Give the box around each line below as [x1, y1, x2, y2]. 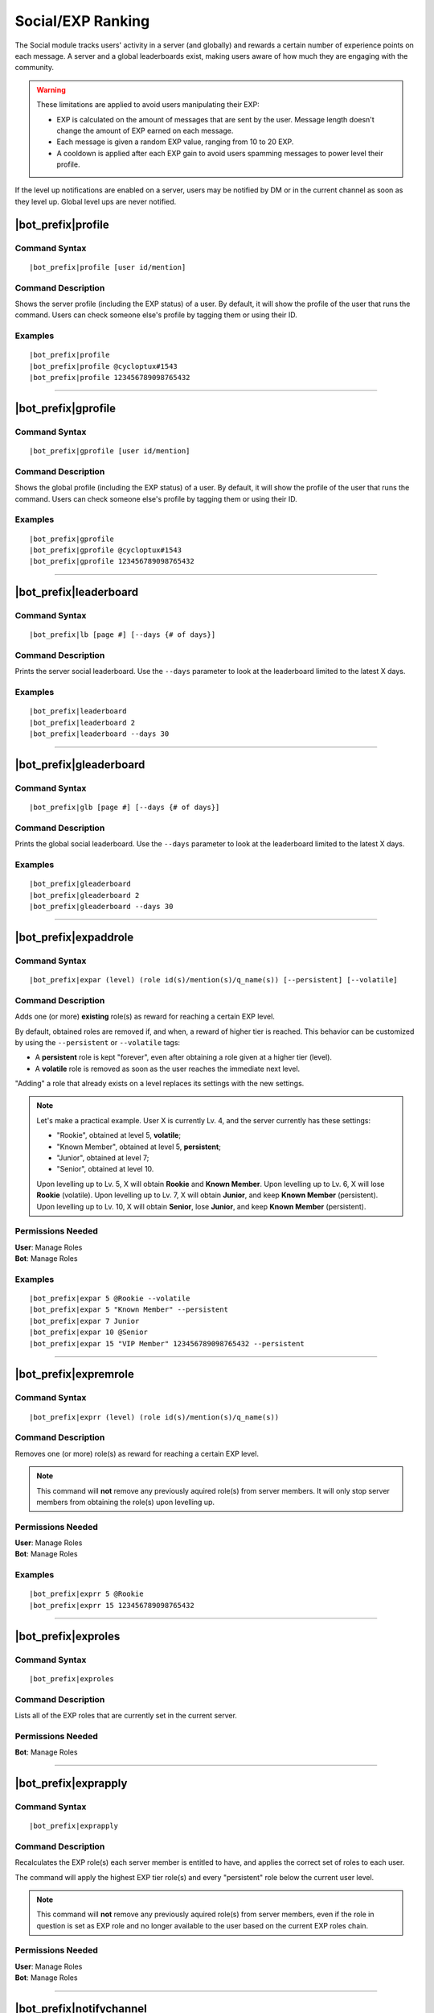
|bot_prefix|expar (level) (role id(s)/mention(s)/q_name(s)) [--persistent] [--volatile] [29, 975, 398, 984]
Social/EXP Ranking [14, 12, 150, 30]
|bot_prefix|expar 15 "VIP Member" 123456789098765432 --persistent [29, 1339, 305, 1348]
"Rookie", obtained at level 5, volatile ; [56, 1131, 181, 1140]
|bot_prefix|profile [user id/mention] [29, 262, 186, 271]
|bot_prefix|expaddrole [14, 930, 134, 944]
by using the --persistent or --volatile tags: [14, 1037, 181, 1047]
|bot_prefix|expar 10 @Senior [29, 1328, 149, 1337]
